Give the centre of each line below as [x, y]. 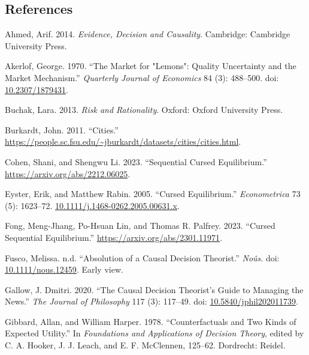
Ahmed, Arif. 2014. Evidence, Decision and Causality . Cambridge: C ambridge [148, 34]
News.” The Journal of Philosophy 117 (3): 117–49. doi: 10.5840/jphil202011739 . [152, 301]
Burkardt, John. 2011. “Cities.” [62, 129]
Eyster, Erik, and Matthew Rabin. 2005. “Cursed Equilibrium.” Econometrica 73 [153, 194]
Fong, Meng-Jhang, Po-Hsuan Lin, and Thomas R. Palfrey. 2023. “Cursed [140, 226]
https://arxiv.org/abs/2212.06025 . [68, 173]
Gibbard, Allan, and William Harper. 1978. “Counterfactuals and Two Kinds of [151, 321]
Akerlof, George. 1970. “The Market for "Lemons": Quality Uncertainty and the [151, 66]
